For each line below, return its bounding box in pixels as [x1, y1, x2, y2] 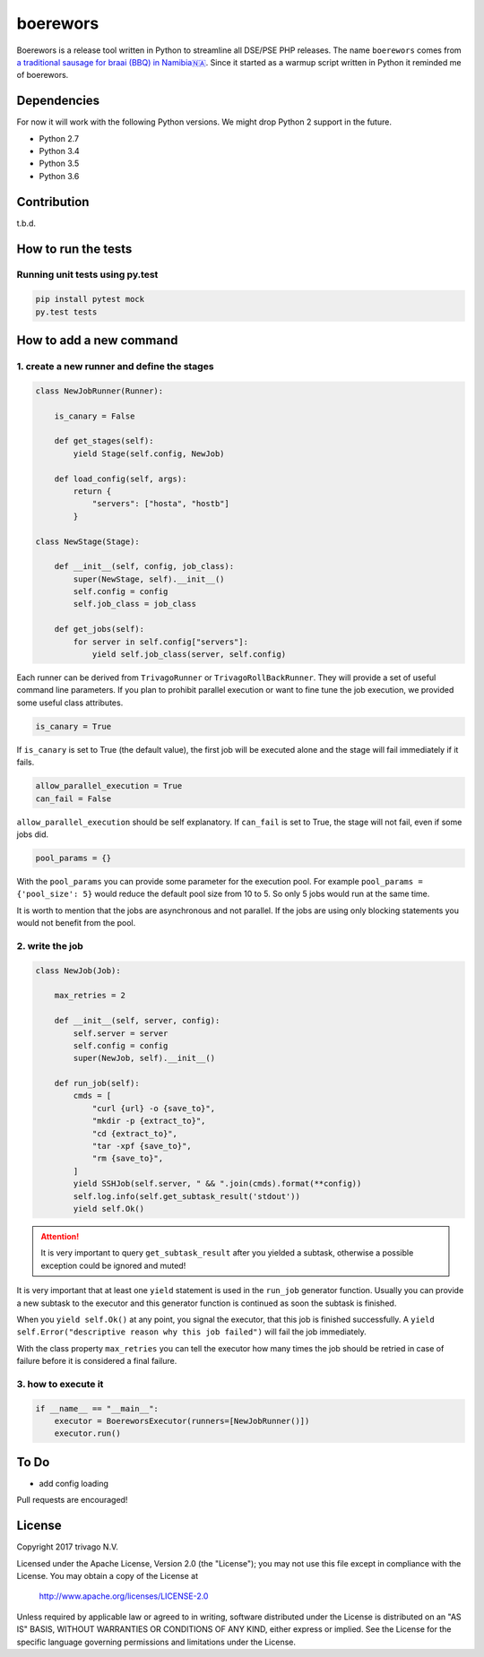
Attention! [40, 1230, 80, 1241]
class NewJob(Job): [35, 965, 121, 976]
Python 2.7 [39, 133, 80, 143]
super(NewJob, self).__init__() [73, 1053, 215, 1064]
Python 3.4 [39, 146, 80, 157]
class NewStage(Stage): [35, 536, 141, 547]
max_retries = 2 [54, 990, 125, 1001]
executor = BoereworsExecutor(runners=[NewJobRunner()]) [54, 1416, 310, 1427]
